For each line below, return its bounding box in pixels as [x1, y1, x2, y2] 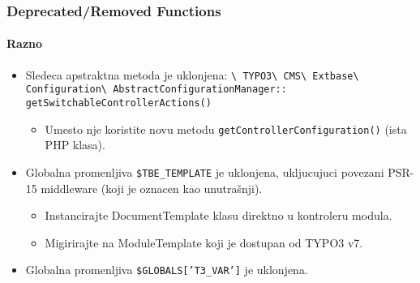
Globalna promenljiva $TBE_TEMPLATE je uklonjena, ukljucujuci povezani [25, 163, 384, 180]
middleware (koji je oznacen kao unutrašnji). [41, 179, 263, 196]
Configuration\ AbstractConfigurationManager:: [25, 84, 287, 96]
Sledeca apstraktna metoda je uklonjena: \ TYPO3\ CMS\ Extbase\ [25, 66, 359, 83]
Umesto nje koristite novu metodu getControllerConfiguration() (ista [45, 120, 407, 137]
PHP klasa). [45, 136, 105, 153]
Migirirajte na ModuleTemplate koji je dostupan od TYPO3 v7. [45, 234, 363, 251]
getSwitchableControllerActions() [25, 96, 212, 109]
